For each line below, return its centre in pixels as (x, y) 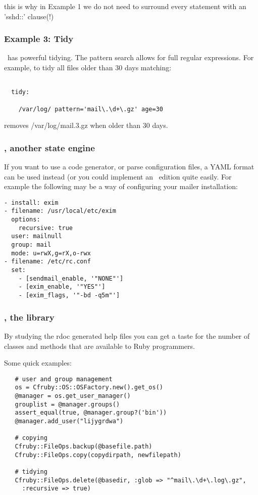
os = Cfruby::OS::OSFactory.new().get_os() (89, 388)
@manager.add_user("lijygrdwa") (69, 421)
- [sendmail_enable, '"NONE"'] (71, 278)
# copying (31, 438)
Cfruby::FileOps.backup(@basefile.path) (84, 446)
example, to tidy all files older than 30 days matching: (88, 67)
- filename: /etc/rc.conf (47, 262)
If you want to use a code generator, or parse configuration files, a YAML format (129, 167)
